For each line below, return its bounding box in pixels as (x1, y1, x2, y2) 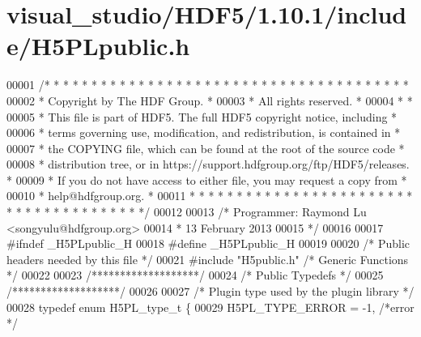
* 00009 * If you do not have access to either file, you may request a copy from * (6, 171, 407, 188)
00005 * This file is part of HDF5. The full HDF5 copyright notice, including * (6, 108, 398, 125)
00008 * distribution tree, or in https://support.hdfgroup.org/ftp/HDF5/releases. (6, 156, 410, 173)
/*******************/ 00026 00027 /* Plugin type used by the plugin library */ (6, 283, 415, 300)
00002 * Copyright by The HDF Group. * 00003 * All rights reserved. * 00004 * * (6, 92, 413, 109)
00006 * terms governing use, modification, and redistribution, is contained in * (6, 124, 401, 141)
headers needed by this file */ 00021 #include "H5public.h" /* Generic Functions (6, 250, 409, 267)
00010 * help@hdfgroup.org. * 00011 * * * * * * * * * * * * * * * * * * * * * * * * (6, 187, 413, 204)
